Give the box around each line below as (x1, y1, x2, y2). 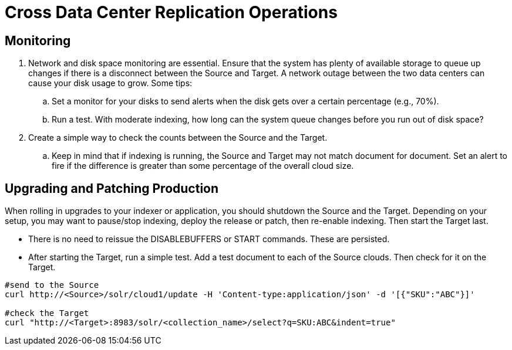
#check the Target (5, 308, 89, 318)
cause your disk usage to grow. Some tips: (28, 78, 193, 89)
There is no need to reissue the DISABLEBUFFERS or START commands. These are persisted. (28, 234, 390, 244)
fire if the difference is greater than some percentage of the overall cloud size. (52, 161, 354, 171)
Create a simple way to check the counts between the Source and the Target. (28, 132, 328, 143)
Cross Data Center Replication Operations (5, 2, 338, 22)
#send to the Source (5, 280, 99, 290)
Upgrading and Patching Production (5, 181, 219, 196)
